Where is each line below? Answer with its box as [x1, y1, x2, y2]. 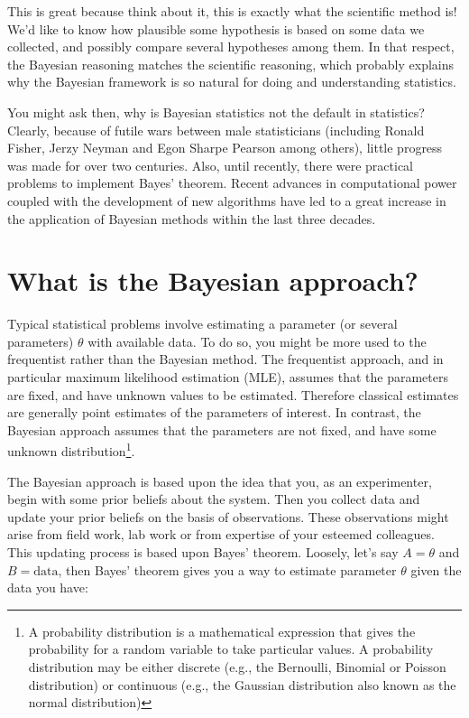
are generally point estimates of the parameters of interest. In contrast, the [7, 403, 421, 422]
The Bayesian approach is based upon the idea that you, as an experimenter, [7, 471, 432, 490]
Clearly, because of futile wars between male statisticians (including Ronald [7, 120, 425, 139]
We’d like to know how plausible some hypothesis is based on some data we [7, 19, 425, 38]
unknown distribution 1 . [7, 439, 135, 461]
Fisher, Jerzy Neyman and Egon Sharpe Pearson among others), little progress [7, 138, 443, 157]
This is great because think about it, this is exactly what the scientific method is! [7, 2, 457, 20]
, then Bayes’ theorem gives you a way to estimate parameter [58, 560, 397, 579]
